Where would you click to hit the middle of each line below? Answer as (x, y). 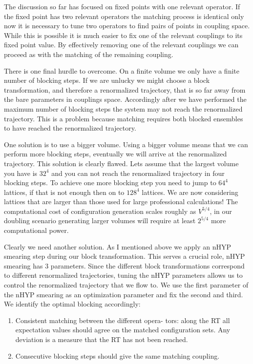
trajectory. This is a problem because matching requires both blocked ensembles (124, 118)
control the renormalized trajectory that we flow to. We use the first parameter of (126, 285)
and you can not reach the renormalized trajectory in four (138, 173)
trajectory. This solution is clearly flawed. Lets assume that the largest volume (121, 163)
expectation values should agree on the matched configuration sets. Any (123, 330)
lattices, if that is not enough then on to (64, 192)
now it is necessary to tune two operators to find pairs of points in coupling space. (127, 26)
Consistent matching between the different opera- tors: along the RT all (123, 320)
